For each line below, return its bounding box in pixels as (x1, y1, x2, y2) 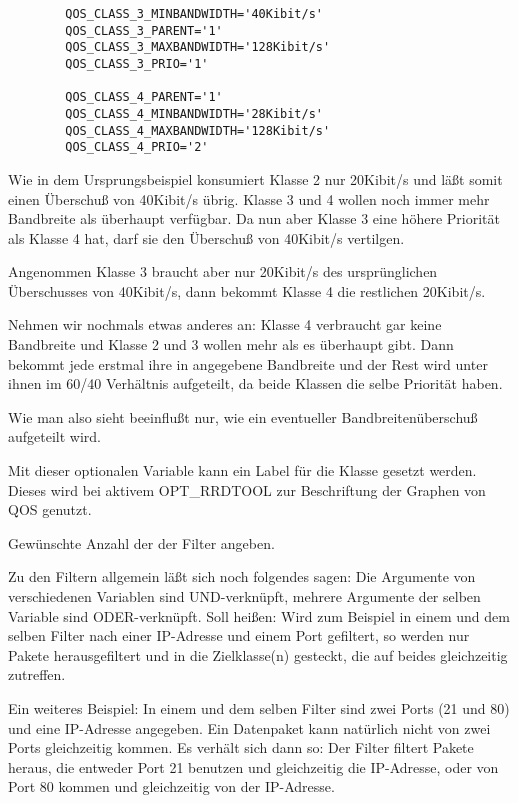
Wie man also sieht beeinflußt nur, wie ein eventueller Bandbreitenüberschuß (8, 406, 478, 427)
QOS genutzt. (8, 499, 92, 520)
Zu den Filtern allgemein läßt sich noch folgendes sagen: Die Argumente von (8, 566, 476, 587)
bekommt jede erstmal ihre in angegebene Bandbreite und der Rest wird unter (8, 353, 488, 374)
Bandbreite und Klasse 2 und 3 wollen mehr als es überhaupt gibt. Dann (8, 334, 454, 355)
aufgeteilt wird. (8, 426, 102, 447)
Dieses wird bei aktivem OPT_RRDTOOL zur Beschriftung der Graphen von (8, 479, 486, 500)
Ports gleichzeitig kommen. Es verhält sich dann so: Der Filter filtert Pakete (8, 737, 474, 758)
